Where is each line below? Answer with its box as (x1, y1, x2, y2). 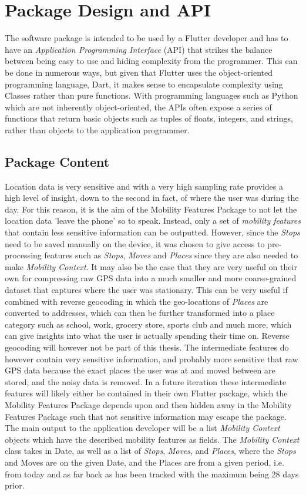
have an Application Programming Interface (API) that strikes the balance (5, 43, 273, 55)
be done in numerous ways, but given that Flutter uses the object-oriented (5, 66, 273, 78)
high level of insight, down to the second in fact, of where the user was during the (5, 191, 299, 204)
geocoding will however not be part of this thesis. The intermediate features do (5, 341, 289, 353)
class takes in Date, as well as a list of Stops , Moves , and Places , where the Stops (5, 445, 296, 457)
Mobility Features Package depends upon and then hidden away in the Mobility (5, 398, 292, 410)
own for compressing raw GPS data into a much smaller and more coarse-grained (5, 272, 297, 284)
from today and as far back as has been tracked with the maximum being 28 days (5, 467, 299, 480)
